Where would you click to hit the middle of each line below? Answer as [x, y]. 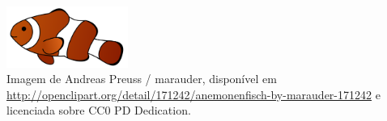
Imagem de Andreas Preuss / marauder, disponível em [142, 79]
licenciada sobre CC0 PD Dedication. [99, 110]
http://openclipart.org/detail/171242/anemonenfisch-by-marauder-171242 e [193, 94]
